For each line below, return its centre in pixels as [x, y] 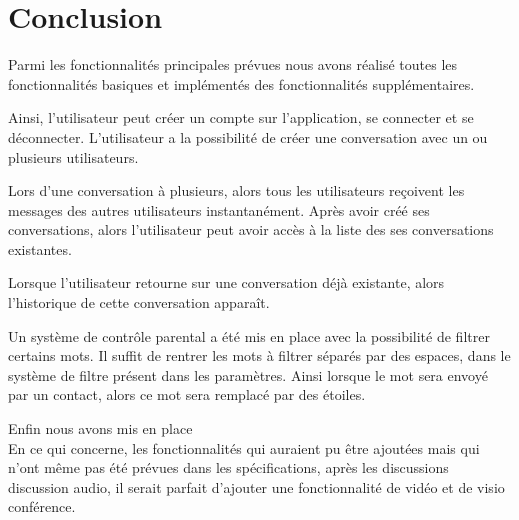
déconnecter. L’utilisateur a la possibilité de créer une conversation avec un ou [248, 136]
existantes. [40, 248]
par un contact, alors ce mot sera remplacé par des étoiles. [187, 394]
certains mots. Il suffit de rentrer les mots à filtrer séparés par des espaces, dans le [259, 355]
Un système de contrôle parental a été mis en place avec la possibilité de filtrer [249, 335]
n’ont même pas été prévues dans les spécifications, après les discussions [228, 467]
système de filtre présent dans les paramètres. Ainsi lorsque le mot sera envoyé [248, 374]
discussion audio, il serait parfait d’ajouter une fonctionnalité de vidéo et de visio [256, 486]
